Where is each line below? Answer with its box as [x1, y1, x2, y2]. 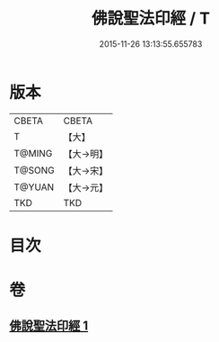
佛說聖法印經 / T [91, 8, 211, 29]
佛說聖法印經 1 [9, 319, 89, 334]
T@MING [13, 147, 53, 159]
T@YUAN [13, 181, 55, 193]
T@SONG [13, 164, 56, 176]
